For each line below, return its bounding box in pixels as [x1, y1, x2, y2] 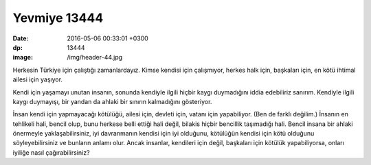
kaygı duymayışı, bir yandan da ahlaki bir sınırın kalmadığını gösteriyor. [12, 97, 212, 105]
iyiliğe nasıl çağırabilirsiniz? [12, 148, 90, 157]
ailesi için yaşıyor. [12, 75, 63, 84]
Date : [12, 34, 29, 42]
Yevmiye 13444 [12, 10, 104, 25]
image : [12, 53, 34, 62]
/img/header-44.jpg [67, 53, 123, 62]
